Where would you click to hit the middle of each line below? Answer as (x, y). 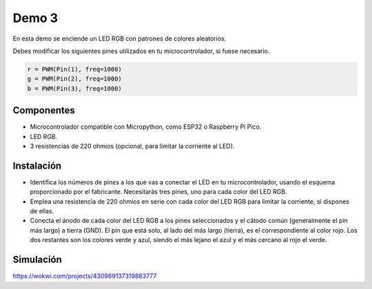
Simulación (37, 260)
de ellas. (42, 211)
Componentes (44, 110)
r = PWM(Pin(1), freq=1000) (74, 69)
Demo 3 (35, 18)
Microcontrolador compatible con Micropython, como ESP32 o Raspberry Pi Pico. (146, 127)
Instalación (37, 165)
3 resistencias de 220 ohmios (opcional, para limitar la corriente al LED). (132, 146)
